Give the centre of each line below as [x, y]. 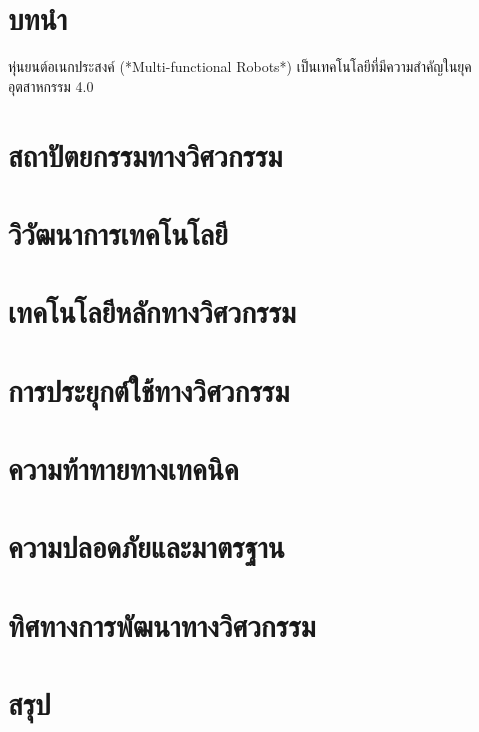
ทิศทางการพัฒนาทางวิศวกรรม [162, 624]
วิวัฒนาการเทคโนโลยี [118, 232]
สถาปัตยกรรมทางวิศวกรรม [145, 154]
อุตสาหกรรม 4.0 [51, 85]
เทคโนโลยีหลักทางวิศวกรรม [152, 311]
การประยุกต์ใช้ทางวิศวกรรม [149, 389]
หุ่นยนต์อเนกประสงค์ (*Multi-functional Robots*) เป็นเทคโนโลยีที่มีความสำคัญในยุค [240, 66]
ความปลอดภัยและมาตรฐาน [146, 546]
